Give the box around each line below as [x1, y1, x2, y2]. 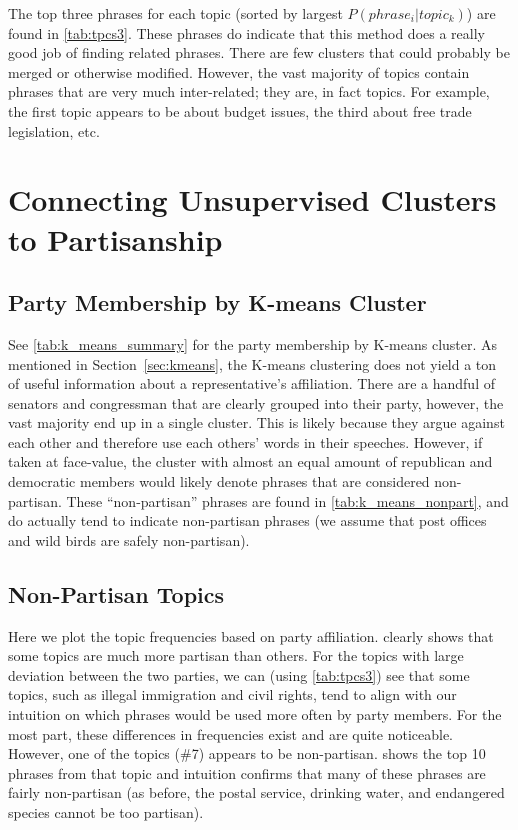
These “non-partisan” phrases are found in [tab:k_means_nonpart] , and [66, 490, 509, 511]
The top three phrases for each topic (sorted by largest [8, 3, 343, 23]
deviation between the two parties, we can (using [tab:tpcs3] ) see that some [8, 664, 470, 685]
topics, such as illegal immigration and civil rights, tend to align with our [8, 684, 457, 705]
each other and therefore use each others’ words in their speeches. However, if [8, 431, 483, 452]
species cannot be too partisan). [8, 802, 204, 822]
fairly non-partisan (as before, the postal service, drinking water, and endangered [8, 782, 505, 803]
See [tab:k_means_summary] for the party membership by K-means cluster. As [8, 333, 498, 354]
